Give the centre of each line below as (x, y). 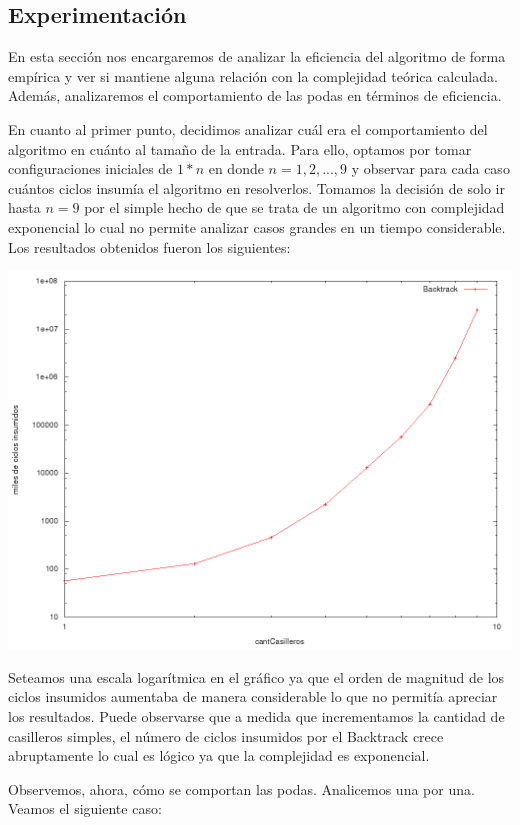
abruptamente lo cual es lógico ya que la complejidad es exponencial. (219, 755)
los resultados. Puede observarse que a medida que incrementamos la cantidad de (256, 715)
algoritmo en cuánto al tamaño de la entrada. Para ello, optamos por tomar (240, 148)
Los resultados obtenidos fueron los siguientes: (149, 246)
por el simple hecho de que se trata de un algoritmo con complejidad (294, 207)
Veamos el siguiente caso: (85, 808)
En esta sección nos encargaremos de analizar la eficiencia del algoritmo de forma (257, 56)
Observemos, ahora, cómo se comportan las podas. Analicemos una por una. (241, 788)
